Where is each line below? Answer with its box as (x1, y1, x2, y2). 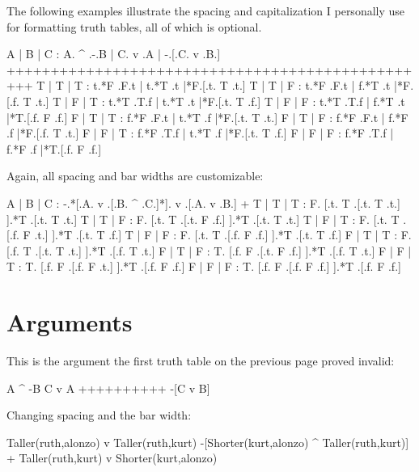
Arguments (6, 306, 133, 339)
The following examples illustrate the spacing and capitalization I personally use (6, 2, 405, 19)
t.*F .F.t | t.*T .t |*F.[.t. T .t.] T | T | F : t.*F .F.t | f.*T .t (93, 77, 391, 94)
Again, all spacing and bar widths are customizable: (6, 167, 264, 184)
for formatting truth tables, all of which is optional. (6, 18, 262, 35)
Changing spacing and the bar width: (6, 407, 192, 424)
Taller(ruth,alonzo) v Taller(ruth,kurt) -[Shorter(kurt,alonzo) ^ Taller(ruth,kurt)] (6, 433, 409, 450)
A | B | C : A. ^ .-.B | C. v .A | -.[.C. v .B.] (6, 45, 221, 62)
